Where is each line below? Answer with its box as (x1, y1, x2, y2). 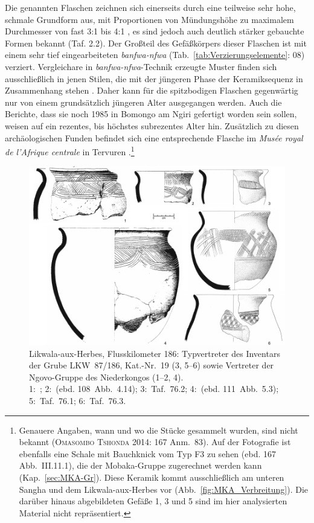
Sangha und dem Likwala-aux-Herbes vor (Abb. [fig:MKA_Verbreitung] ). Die (19, 483, 309, 495)
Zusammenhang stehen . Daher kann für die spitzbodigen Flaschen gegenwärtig (5, 84, 298, 97)
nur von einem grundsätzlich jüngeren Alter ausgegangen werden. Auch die (5, 95, 282, 108)
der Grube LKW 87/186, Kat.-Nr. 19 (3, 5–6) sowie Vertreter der (29, 359, 274, 371)
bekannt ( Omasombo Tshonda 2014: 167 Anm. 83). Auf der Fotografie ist (19, 435, 291, 448)
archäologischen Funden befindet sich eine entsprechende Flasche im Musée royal (5, 131, 303, 144)
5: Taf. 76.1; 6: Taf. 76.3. (29, 394, 126, 406)
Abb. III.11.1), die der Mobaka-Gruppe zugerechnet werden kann (19, 459, 262, 472)
